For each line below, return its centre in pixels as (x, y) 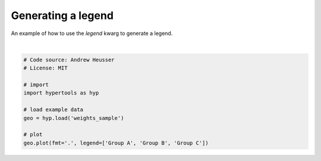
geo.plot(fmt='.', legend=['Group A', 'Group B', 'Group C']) (116, 143)
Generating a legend (62, 15)
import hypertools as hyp (61, 93)
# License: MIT (45, 68)
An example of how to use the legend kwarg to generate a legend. (92, 33)
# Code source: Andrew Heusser (69, 60)
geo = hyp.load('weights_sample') (74, 118)
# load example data (53, 110)
